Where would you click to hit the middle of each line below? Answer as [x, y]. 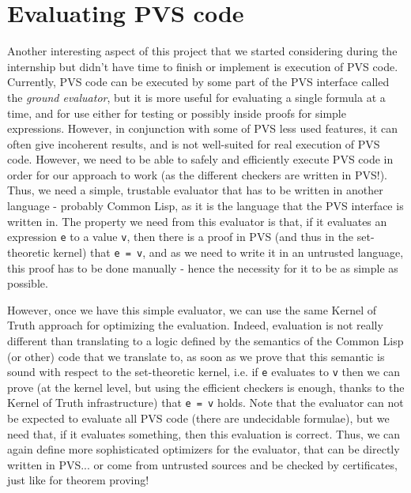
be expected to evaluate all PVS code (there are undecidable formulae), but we [198, 418]
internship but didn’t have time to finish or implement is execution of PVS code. [203, 66]
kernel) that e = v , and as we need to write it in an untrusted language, [228, 252]
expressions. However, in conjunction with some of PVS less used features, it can [203, 128]
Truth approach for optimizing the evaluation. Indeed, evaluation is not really [195, 325]
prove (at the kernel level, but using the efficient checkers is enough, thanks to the [206, 387]
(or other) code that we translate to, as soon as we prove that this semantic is [196, 356]
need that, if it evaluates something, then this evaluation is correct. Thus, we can [204, 433]
